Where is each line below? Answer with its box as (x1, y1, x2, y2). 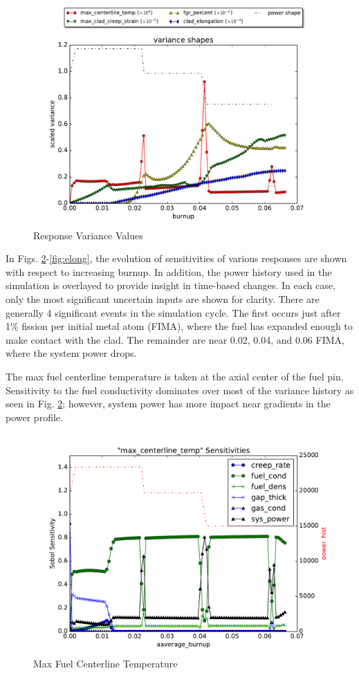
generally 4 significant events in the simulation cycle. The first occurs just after (6, 305, 341, 320)
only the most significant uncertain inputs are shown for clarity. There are (6, 291, 320, 306)
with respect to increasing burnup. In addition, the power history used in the (6, 264, 332, 279)
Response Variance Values (33, 228, 143, 242)
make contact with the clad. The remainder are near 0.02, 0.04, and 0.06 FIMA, (6, 332, 344, 346)
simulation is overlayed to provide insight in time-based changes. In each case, (6, 278, 335, 293)
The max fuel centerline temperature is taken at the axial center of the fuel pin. (6, 369, 344, 383)
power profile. (6, 409, 63, 424)
